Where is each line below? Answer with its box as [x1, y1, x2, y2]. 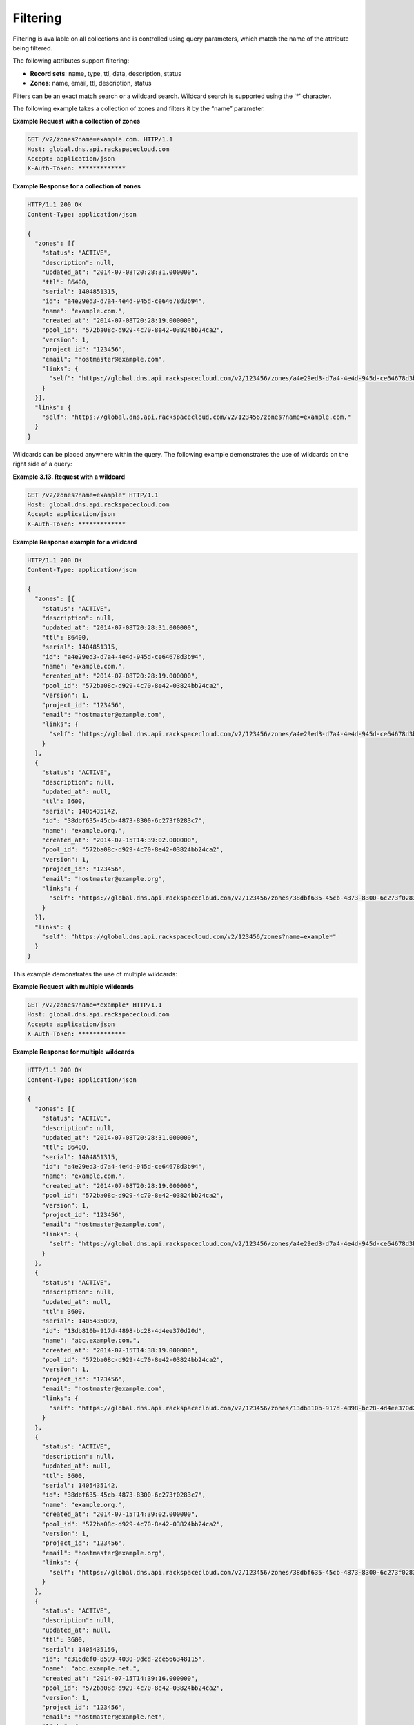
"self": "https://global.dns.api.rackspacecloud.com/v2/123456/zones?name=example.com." [41, 413, 351, 421]
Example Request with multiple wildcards [12, 983, 134, 991]
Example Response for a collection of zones [12, 182, 141, 190]
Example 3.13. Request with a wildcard [12, 473, 126, 481]
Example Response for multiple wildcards [12, 1047, 135, 1056]
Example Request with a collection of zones [12, 117, 141, 126]
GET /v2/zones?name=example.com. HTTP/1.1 [27, 135, 173, 144]
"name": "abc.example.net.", [41, 1665, 141, 1673]
